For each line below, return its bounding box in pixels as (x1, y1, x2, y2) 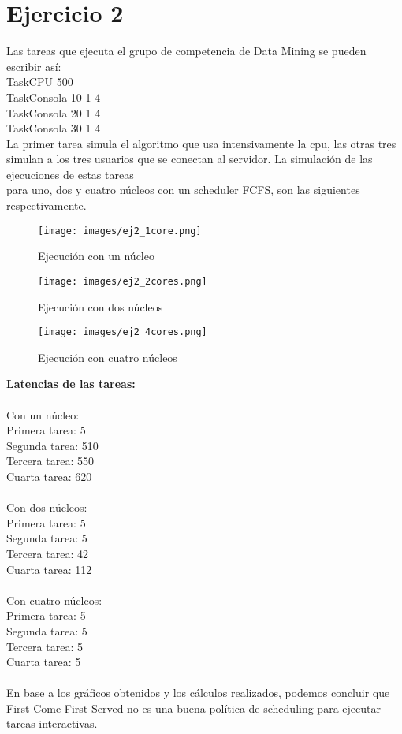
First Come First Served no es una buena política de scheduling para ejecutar (6, 699, 381, 716)
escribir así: (6, 58, 61, 74)
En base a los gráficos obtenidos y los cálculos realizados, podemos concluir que (6, 684, 390, 701)
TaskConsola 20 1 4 (6, 104, 101, 121)
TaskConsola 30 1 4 (6, 120, 101, 136)
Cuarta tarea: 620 (6, 468, 92, 484)
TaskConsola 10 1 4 (6, 88, 101, 105)
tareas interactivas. (6, 715, 98, 732)
